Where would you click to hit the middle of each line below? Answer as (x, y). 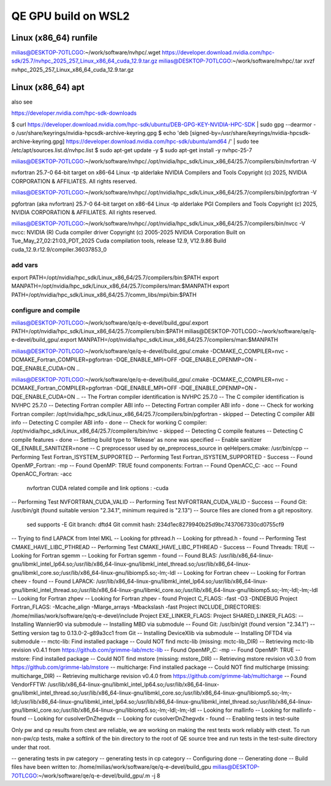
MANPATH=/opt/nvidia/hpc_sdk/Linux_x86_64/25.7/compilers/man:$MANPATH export (120, 286)
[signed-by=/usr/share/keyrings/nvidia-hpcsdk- (250, 133)
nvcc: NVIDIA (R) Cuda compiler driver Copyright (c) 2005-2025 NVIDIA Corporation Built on (128, 232)
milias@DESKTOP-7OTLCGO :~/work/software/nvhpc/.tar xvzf (237, 61)
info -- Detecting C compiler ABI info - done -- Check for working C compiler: (109, 422)
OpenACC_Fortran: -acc (42, 474)
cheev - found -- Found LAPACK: (53, 581)
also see (22, 102)
